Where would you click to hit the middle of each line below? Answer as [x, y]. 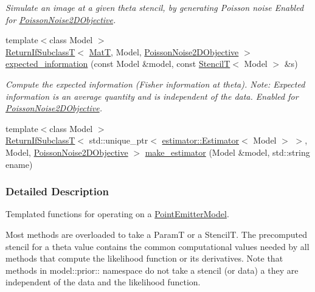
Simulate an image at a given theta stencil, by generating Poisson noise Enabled [155, 7]
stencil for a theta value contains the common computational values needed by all [157, 246]
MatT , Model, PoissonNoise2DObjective [164, 51]
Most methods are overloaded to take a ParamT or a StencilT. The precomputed [156, 234]
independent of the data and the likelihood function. [103, 282]
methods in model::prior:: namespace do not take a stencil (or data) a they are [152, 270]
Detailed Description [57, 191]
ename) [19, 164]
